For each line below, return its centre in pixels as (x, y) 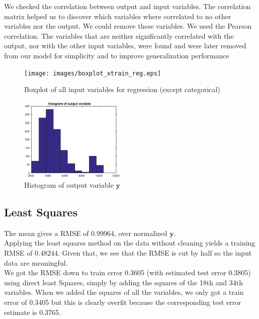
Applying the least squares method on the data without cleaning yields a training (130, 243)
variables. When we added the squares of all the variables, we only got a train (124, 292)
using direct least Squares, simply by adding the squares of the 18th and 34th (124, 282)
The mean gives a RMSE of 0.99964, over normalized (86, 233)
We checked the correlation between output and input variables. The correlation (127, 6)
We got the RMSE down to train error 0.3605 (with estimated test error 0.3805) (127, 272)
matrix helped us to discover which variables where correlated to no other (118, 16)
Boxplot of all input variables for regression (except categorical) (122, 89)
